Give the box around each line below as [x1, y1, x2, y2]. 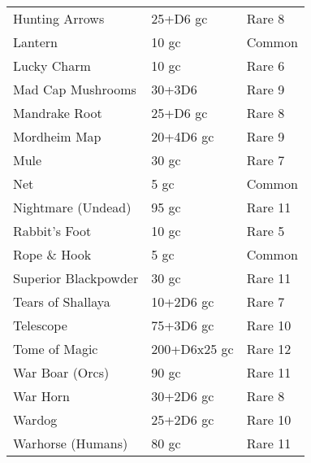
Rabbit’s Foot [13, 221, 92, 240]
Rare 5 [246, 221, 285, 240]
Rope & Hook [13, 245, 92, 264]
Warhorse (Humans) [13, 434, 128, 452]
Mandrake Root [13, 103, 102, 122]
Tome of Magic [13, 339, 98, 358]
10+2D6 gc [151, 292, 214, 311]
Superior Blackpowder [13, 269, 139, 287]
